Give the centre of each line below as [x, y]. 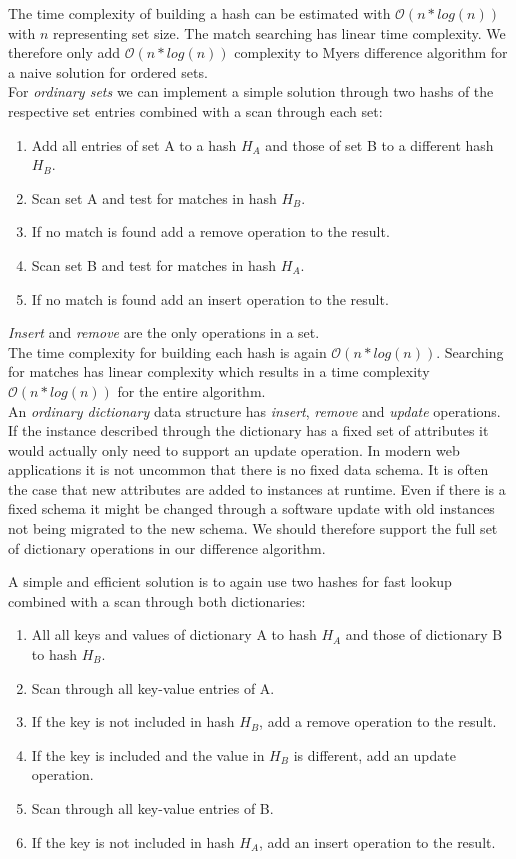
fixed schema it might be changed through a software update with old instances [251, 508]
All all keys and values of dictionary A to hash [174, 634]
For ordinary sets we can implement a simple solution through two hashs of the [251, 91]
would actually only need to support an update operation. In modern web [234, 449]
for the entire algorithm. [191, 390]
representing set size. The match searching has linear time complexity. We [279, 32]
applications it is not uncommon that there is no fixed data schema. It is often [248, 469]
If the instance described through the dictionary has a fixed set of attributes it [248, 430]
